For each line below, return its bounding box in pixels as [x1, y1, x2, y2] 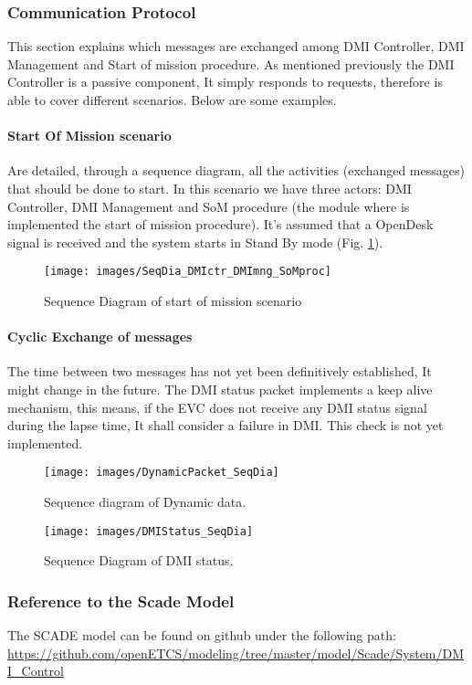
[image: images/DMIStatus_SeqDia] [44, 524, 254, 538]
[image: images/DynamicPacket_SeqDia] [44, 466, 279, 479]
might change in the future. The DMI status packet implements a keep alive [7, 380, 433, 398]
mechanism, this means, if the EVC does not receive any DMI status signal [7, 397, 427, 416]
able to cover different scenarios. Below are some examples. [7, 90, 337, 109]
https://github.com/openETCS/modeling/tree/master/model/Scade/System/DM [7, 643, 465, 662]
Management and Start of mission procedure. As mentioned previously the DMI [7, 54, 455, 73]
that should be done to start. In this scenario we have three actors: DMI [7, 178, 412, 197]
